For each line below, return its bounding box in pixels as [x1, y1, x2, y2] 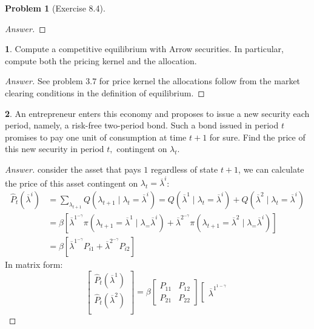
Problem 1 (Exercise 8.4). [5, 2, 105, 14]
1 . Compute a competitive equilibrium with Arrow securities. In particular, [5, 42, 284, 55]
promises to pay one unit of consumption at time [5, 130, 187, 143]
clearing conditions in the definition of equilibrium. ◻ [5, 86, 205, 99]
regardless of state [150, 162, 218, 175]
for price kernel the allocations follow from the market [99, 75, 301, 87]
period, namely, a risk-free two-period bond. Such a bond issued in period [5, 119, 279, 131]
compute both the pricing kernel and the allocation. [5, 54, 197, 67]
